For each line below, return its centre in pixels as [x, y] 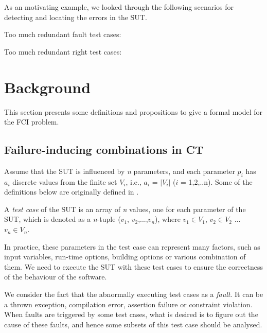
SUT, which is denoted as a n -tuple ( [63, 219]
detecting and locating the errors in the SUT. [76, 17]
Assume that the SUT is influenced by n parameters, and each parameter [120, 171]
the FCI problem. [32, 122]
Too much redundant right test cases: [63, 51]
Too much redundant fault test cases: [63, 34]
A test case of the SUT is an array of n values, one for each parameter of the [125, 209]
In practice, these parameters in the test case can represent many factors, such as [132, 246]
